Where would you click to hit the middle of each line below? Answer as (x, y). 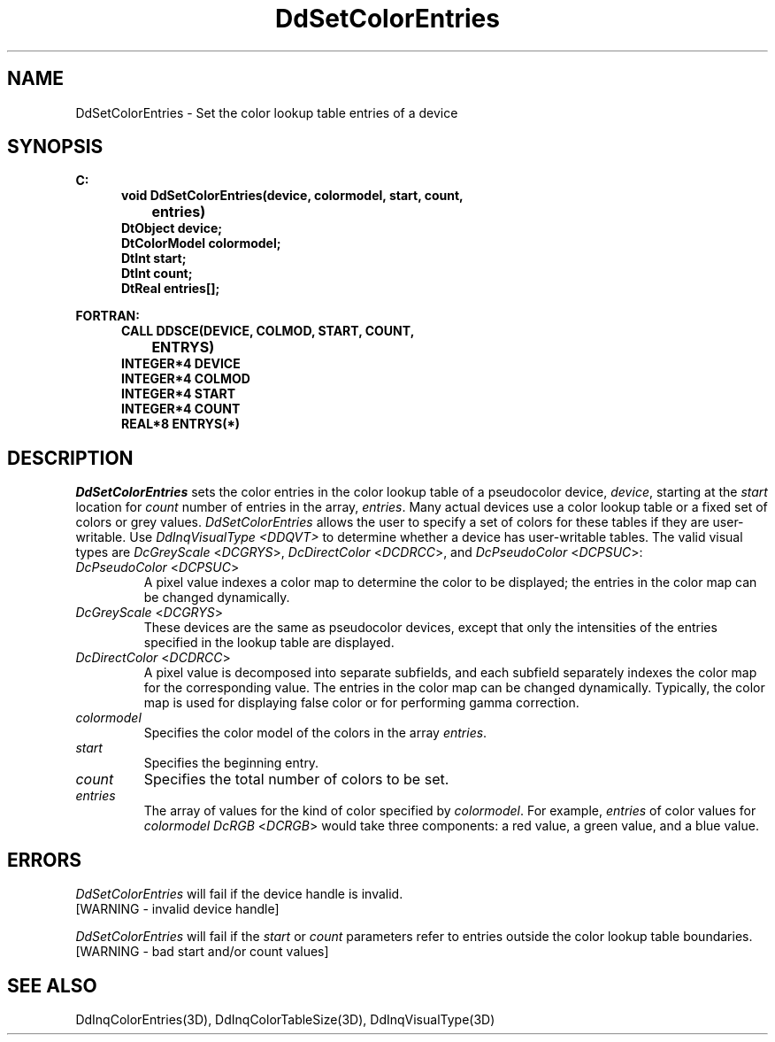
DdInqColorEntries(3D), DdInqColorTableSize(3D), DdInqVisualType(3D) (285, 1019)
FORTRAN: (107, 316)
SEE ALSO (52, 985)
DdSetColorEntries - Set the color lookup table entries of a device (267, 112)
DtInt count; (157, 274)
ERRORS (45, 860)
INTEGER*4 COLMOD (186, 379)
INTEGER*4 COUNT (181, 409)
